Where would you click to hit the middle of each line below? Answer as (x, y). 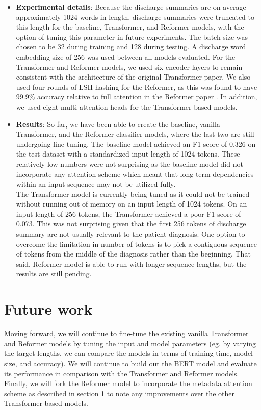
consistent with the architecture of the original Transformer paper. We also (133, 77)
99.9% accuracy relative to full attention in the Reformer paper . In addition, (137, 97)
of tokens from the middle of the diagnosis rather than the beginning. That (133, 254)
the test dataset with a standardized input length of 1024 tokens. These (128, 154)
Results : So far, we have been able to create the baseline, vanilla (118, 124)
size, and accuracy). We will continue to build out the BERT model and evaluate (130, 363)
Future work (48, 309)
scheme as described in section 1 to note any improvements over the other (119, 393)
